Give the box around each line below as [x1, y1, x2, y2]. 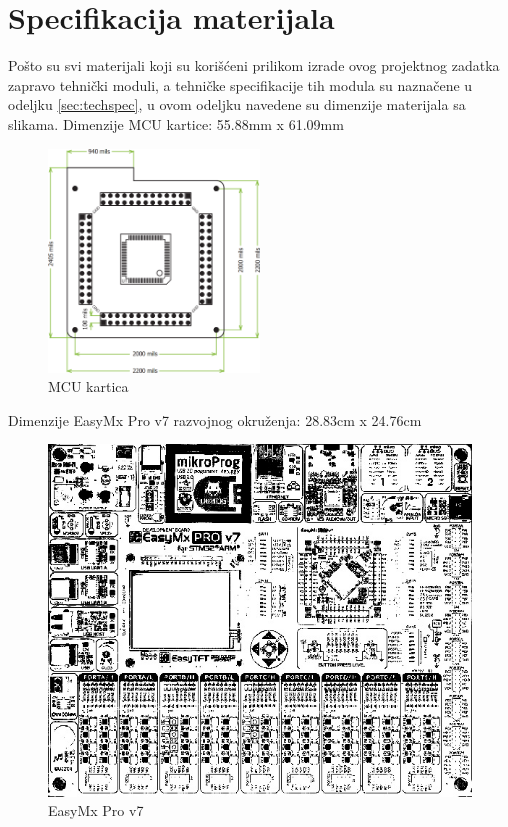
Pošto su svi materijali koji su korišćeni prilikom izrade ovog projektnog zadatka [8, 55, 500, 76]
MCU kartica [48, 376, 129, 397]
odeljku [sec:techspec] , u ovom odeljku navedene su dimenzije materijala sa [8, 94, 466, 115]
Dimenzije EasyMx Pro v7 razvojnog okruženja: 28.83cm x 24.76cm [8, 409, 422, 430]
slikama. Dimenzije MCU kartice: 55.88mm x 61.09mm [8, 113, 344, 134]
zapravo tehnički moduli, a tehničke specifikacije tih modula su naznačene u [8, 74, 473, 95]
